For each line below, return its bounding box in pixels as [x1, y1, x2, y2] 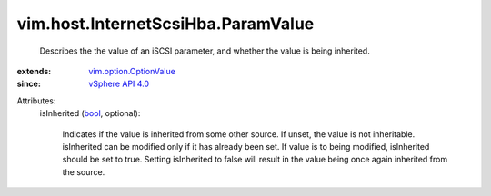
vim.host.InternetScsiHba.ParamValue [16, 14, 315, 34]
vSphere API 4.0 [88, 78, 150, 90]
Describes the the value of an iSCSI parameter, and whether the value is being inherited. [39, 45, 370, 56]
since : [16, 78, 41, 90]
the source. [62, 166, 105, 177]
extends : [16, 65, 52, 76]
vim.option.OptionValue [88, 65, 176, 76]
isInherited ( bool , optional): [39, 108, 141, 119]
